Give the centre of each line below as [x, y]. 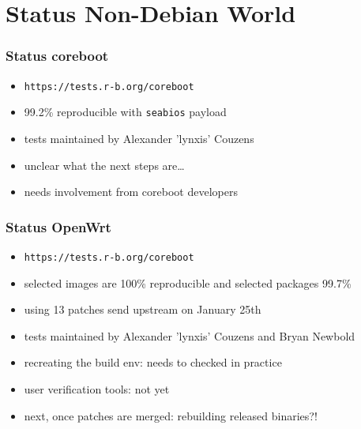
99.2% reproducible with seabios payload [125, 112]
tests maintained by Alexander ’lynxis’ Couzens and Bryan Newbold [190, 335]
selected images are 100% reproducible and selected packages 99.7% [188, 282]
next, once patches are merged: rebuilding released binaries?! [171, 415]
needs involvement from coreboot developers [131, 192]
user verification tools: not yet [97, 388]
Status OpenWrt [58, 226]
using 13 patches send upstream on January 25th [143, 309]
